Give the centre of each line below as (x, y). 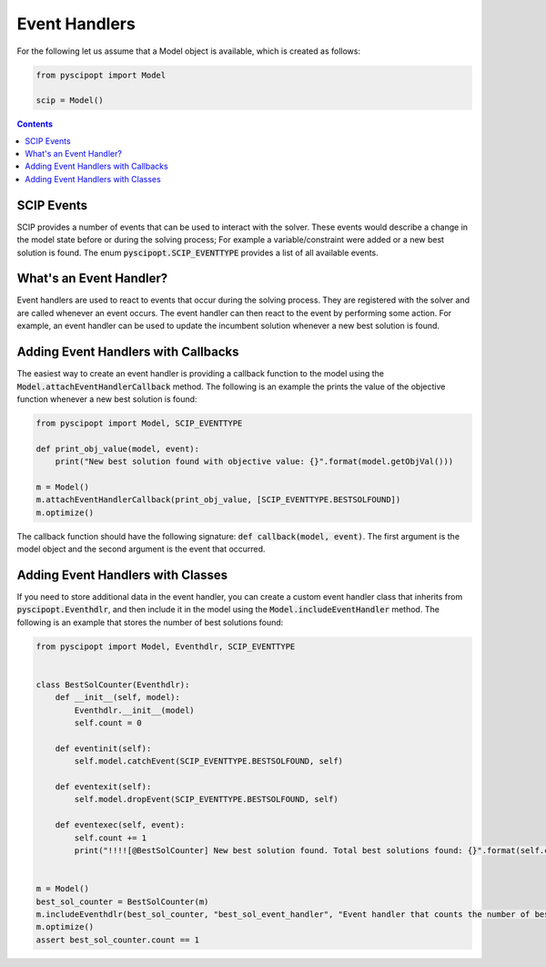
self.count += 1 (111, 838)
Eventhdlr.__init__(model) (134, 710)
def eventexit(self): (103, 787)
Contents (35, 124)
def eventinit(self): (103, 748)
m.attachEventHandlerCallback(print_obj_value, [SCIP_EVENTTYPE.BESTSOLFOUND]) (218, 500)
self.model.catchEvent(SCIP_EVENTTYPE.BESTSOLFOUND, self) (209, 761)
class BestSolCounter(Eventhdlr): (113, 684)
